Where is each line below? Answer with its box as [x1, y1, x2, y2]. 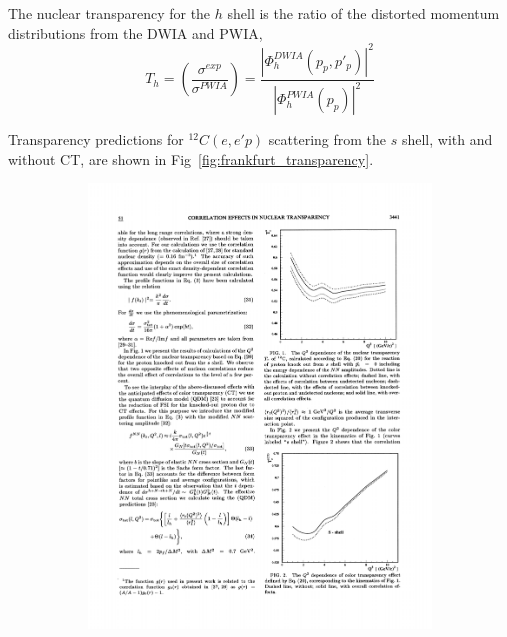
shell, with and [401, 129, 493, 150]
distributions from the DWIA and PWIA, [8, 22, 263, 43]
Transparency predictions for [8, 129, 184, 150]
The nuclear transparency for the [8, 3, 211, 23]
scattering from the [268, 129, 387, 150]
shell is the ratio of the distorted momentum [227, 3, 500, 23]
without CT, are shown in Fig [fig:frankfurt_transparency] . [8, 148, 374, 169]
